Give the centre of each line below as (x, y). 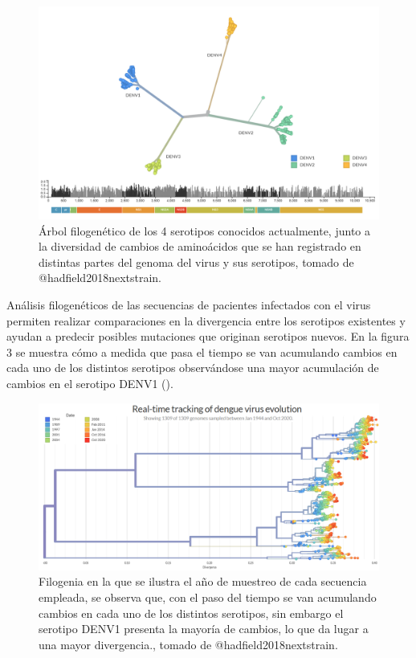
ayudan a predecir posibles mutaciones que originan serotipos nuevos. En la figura (208, 336)
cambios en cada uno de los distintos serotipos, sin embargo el (191, 613)
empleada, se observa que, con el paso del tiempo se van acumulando (208, 597)
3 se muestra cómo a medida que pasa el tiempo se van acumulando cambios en (202, 351)
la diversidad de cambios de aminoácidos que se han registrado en (200, 246)
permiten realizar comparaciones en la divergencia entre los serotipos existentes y (206, 320)
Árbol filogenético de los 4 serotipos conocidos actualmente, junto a (204, 230)
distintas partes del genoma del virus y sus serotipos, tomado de (196, 262)
